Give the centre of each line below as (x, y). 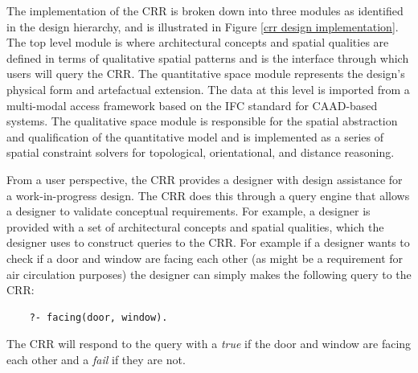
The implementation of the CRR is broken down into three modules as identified (205, 10)
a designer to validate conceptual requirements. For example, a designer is (189, 211)
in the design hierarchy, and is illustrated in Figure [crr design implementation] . (203, 26)
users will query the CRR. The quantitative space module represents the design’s (206, 74)
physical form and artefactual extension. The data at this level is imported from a (208, 89)
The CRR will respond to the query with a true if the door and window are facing (209, 344)
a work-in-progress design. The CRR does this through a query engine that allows (208, 195)
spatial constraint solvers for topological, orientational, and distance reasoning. (201, 152)
